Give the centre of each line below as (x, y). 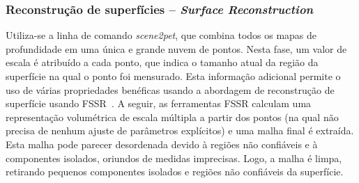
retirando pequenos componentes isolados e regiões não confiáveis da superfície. (175, 172)
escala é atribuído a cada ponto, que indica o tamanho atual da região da (162, 62)
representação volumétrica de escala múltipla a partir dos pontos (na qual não (172, 117)
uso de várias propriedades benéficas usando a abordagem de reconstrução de (170, 89)
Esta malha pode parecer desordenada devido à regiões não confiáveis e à (162, 144)
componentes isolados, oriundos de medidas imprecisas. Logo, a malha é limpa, (174, 158)
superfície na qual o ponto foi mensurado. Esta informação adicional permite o (173, 76)
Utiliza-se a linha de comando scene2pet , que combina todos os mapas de (161, 35)
